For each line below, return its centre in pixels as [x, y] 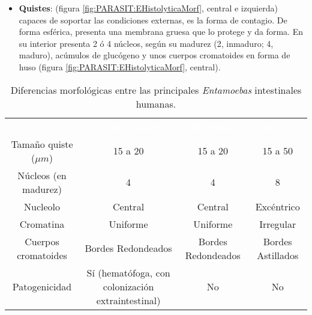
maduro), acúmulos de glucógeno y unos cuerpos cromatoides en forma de [154, 55]
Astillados [278, 255]
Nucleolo [42, 206]
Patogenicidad [42, 286]
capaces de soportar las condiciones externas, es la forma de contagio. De [153, 20]
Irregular [278, 224]
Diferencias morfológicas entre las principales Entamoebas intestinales [156, 90]
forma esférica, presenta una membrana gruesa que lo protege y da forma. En [161, 32]
